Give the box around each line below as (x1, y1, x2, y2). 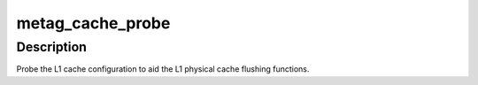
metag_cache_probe (16, 13, 171, 33)
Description (16, 39, 88, 55)
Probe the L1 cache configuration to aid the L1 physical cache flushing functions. (16, 64, 310, 74)
